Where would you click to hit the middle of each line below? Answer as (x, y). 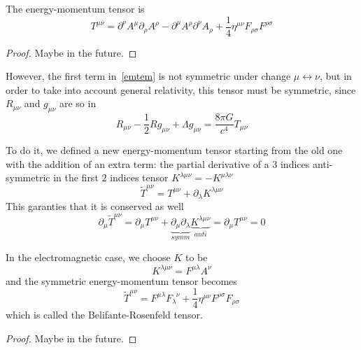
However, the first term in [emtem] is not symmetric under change (148, 76)
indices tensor (139, 177)
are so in (78, 103)
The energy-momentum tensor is (75, 8)
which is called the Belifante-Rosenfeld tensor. (104, 315)
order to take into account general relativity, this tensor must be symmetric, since (181, 89)
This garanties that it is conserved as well (95, 206)
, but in (335, 76)
